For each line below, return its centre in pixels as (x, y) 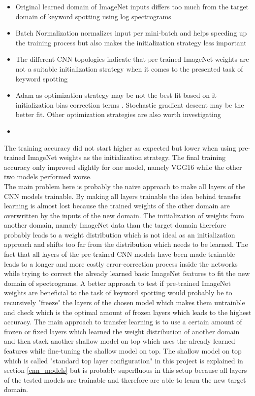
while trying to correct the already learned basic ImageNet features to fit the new (127, 273)
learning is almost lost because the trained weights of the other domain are (117, 206)
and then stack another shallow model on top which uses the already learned (120, 341)
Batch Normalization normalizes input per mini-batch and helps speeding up (131, 33)
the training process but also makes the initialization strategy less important (131, 42)
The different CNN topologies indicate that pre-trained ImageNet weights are (132, 59)
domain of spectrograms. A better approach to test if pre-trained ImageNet (117, 283)
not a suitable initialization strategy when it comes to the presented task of (129, 68)
